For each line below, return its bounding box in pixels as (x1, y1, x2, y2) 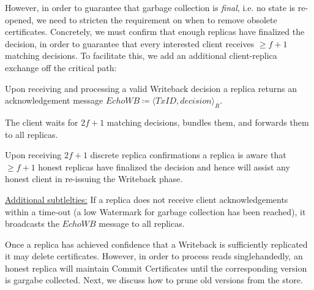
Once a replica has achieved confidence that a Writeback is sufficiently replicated (5, 237, 308, 250)
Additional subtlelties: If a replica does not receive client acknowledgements (5, 193, 288, 205)
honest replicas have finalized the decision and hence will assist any (38, 160, 290, 173)
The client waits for (5, 115, 78, 128)
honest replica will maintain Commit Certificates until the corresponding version (5, 261, 307, 274)
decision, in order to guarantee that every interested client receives (5, 37, 255, 50)
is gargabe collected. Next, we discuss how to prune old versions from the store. (5, 273, 303, 286)
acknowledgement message (5, 94, 103, 107)
